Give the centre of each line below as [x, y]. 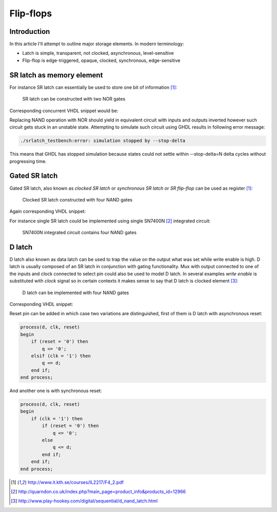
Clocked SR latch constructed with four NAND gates [77, 199]
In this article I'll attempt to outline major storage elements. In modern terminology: [97, 44]
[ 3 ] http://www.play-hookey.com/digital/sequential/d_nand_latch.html [84, 501]
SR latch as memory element [56, 75]
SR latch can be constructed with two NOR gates [74, 99]
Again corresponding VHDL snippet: [48, 211]
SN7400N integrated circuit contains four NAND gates [80, 233]
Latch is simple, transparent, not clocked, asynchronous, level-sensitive [98, 53]
